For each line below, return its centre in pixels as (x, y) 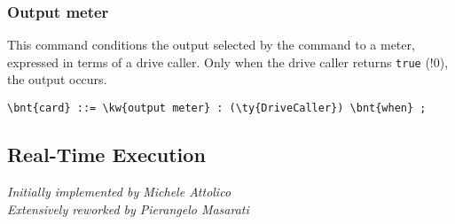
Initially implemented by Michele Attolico (119, 191)
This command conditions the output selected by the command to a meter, (211, 45)
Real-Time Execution (106, 154)
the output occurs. (57, 79)
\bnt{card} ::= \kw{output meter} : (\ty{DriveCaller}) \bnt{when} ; (217, 108)
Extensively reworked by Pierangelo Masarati (128, 209)
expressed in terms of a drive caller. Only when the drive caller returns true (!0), (228, 62)
